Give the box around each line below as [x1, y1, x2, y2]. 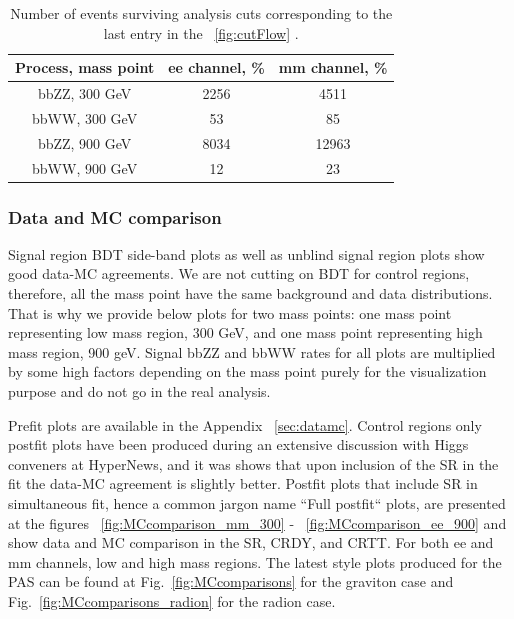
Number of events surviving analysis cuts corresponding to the [10, 3, 393, 23]
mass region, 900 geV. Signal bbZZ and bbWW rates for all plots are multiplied [8, 341, 496, 362]
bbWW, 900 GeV [32, 157, 138, 178]
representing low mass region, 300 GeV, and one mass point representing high [8, 322, 483, 343]
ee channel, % [168, 57, 265, 78]
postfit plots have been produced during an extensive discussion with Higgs [8, 434, 469, 455]
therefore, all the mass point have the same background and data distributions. [8, 283, 493, 304]
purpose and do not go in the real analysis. [8, 381, 271, 402]
